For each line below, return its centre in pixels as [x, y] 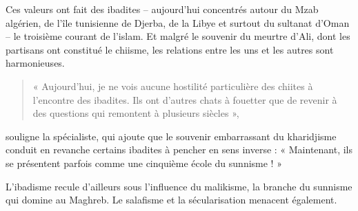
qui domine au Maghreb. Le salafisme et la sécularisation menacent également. [171, 200]
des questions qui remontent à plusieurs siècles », [136, 113]
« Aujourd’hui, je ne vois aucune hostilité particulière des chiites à [173, 86]
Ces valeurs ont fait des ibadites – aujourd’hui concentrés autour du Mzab [162, 9]
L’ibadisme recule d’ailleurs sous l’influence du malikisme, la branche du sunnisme [179, 186]
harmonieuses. [35, 63]
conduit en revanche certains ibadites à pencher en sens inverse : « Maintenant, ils [179, 149]
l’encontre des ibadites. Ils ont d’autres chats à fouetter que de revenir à [185, 99]
